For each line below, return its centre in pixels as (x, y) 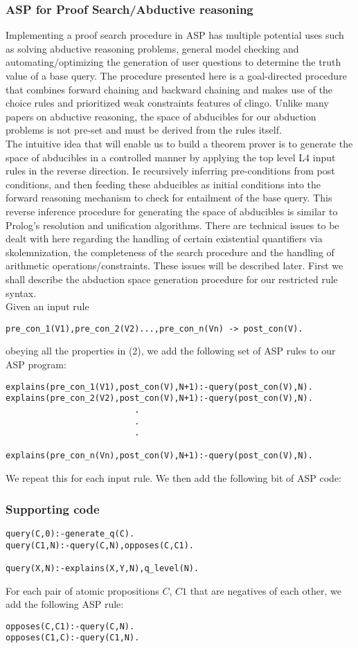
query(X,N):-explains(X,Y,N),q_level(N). (102, 568)
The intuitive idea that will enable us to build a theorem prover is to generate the (179, 143)
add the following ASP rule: (65, 604)
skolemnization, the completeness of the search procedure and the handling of (170, 252)
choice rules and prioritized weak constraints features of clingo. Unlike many (167, 103)
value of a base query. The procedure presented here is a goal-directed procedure (176, 75)
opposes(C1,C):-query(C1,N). (73, 638)
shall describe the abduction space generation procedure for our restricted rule (172, 279)
